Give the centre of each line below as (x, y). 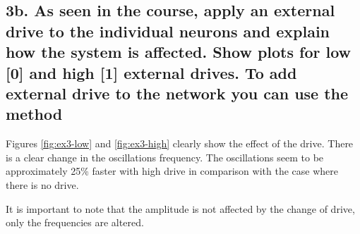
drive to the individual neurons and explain (168, 31)
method (34, 114)
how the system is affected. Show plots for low (179, 52)
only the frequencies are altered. (75, 222)
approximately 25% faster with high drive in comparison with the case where (172, 171)
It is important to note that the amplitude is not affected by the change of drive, (180, 208)
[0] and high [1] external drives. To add (151, 72)
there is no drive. (42, 184)
